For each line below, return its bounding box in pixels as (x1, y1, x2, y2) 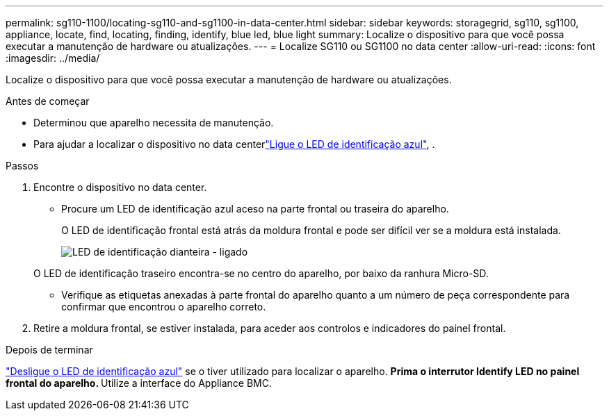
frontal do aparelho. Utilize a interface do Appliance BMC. (6, 377, 273, 389)
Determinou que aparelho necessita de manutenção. (33, 117, 274, 128)
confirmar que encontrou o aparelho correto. (61, 301, 266, 313)
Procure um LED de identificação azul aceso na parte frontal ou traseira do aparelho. (61, 203, 449, 215)
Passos (6, 160, 39, 172)
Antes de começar (6, 95, 90, 107)
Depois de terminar (6, 344, 93, 356)
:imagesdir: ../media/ (6, 52, 100, 64)
